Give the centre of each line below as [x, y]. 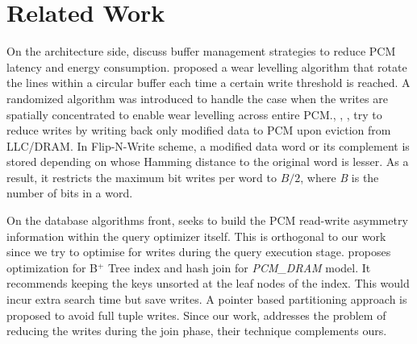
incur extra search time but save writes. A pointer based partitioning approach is [207, 299]
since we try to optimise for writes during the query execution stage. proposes [199, 252]
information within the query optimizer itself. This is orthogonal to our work [196, 236]
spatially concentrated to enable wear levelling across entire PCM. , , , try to [194, 114]
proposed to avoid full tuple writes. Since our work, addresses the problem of [196, 315]
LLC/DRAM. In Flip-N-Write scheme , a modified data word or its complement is [208, 145]
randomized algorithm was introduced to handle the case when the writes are [197, 98]
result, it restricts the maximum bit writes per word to [142, 177]
